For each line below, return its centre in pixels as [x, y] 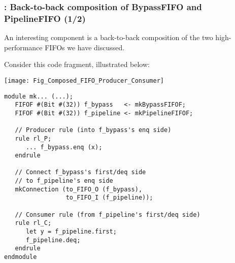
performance [23, 47]
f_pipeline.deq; [53, 240]
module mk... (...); [39, 96]
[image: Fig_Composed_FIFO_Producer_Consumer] [84, 80]
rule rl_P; [33, 138]
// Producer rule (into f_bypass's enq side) [93, 130]
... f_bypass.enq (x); [64, 147]
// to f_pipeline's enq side [64, 181]
